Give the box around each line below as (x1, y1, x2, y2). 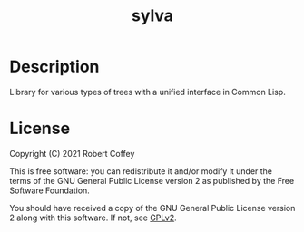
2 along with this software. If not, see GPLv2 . (9, 212, 177, 223)
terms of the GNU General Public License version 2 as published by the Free (9, 175, 295, 186)
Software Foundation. (9, 185, 91, 196)
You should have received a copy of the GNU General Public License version (9, 202, 296, 213)
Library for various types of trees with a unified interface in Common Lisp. (9, 86, 286, 97)
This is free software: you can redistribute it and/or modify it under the (9, 165, 273, 177)
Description (9, 56, 100, 77)
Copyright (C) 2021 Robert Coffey (9, 148, 135, 159)
